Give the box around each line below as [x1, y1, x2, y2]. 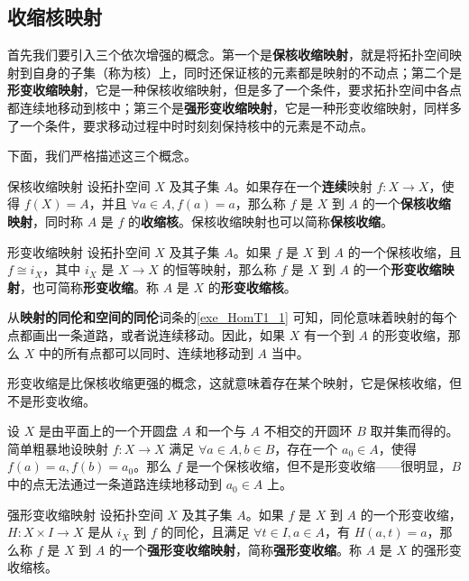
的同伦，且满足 [161, 522, 250, 541]
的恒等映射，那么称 [162, 260, 277, 279]
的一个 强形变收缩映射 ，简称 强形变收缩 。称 [108, 539, 362, 558]
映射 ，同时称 [7, 211, 83, 230]
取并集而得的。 [370, 421, 459, 440]
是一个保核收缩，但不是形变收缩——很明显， [186, 456, 452, 475]
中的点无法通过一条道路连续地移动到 [7, 475, 222, 493]
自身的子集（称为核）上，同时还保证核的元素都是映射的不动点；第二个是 [32, 62, 462, 81]
